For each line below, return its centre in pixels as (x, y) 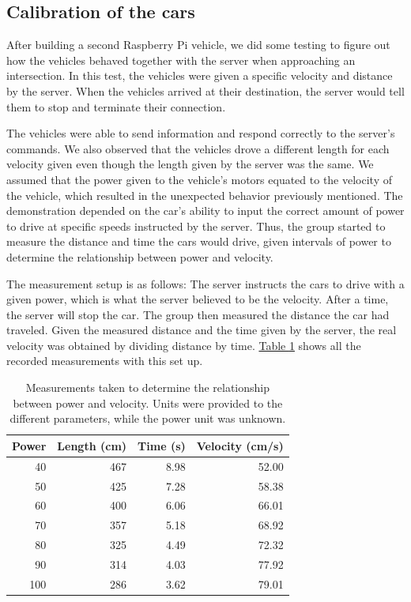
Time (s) (162, 445)
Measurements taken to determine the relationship (148, 388)
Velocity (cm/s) (240, 445)
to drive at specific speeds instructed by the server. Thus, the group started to (196, 226)
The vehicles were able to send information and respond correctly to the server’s (201, 133)
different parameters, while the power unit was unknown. (148, 418)
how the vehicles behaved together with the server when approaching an (181, 60)
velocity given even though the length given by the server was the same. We (190, 164)
